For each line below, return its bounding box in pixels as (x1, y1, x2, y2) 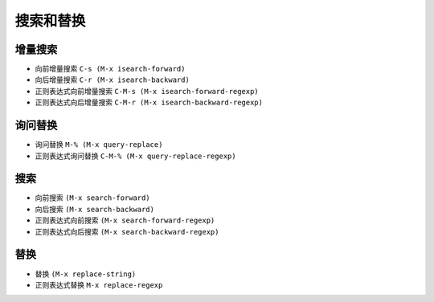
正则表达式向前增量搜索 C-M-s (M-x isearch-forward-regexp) (35, 86, 259, 96)
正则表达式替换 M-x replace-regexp (35, 280, 163, 289)
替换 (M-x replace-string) (35, 269, 137, 279)
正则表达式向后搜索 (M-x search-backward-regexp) (35, 226, 219, 236)
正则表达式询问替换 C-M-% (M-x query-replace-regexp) (35, 151, 236, 161)
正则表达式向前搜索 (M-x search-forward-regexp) (35, 215, 215, 225)
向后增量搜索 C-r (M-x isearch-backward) (35, 75, 190, 84)
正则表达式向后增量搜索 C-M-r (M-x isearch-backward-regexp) (35, 97, 263, 108)
